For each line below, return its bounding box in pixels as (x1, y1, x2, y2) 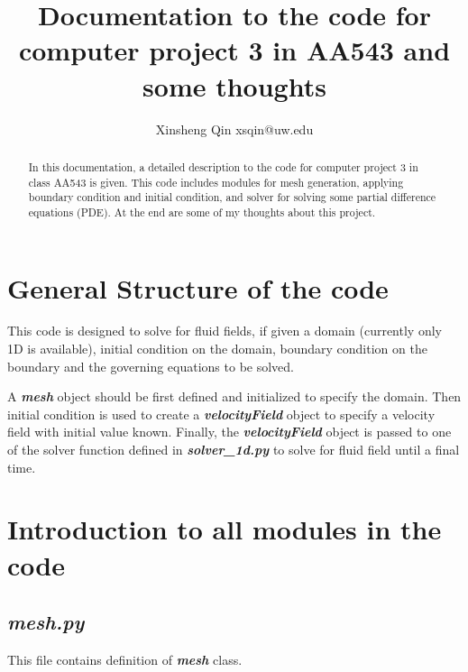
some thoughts (142, 67, 326, 104)
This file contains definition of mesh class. (7, 649, 243, 668)
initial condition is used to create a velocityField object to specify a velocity (7, 404, 436, 423)
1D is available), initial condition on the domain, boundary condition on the (7, 339, 427, 358)
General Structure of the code (7, 269, 389, 306)
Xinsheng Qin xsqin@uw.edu (155, 119, 314, 138)
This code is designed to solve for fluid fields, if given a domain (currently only (7, 321, 442, 340)
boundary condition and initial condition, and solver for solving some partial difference (28, 189, 436, 205)
